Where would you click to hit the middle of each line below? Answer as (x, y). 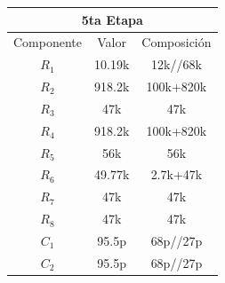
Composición (177, 42)
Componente (48, 42)
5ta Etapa (112, 19)
